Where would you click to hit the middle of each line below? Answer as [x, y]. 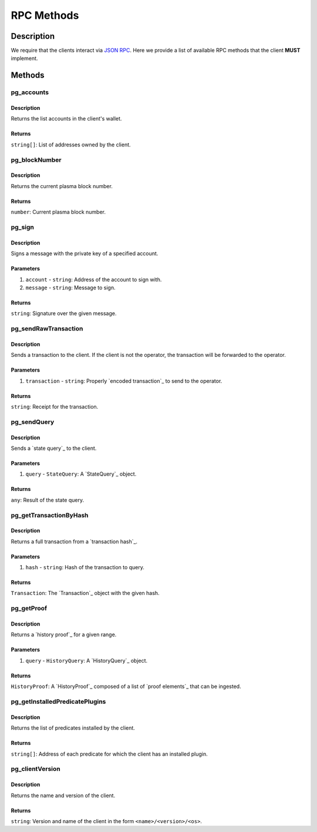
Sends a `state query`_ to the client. [54, 448]
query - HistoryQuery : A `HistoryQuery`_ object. [87, 660]
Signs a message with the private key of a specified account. [85, 253]
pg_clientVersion [36, 769]
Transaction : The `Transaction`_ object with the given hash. [85, 593]
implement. [24, 58]
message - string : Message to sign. [70, 288]
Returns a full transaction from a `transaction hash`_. [74, 542]
